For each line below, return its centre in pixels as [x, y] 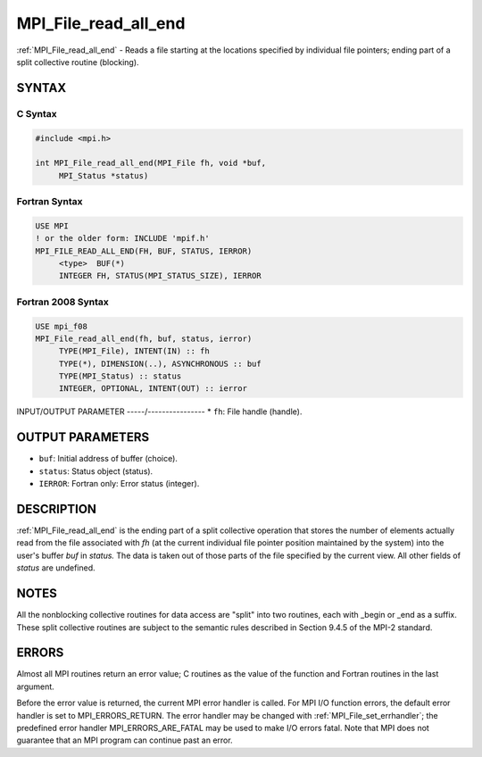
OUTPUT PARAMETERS [83, 437]
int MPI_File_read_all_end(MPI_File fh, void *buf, [151, 163]
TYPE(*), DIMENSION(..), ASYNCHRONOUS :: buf [160, 363]
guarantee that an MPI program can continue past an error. [125, 740]
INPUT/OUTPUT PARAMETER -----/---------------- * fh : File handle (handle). [159, 412]
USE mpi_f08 [62, 326]
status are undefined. [56, 568]
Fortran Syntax [50, 202]
